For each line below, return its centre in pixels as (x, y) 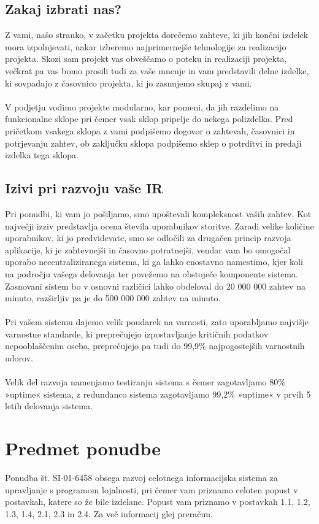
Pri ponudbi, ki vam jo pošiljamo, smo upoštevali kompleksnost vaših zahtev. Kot (158, 213)
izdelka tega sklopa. (42, 155)
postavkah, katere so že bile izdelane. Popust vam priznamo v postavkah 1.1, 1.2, (158, 502)
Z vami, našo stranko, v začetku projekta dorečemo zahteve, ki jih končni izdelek (157, 35)
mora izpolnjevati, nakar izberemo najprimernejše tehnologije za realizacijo (146, 46)
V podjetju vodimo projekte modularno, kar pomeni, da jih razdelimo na (142, 106)
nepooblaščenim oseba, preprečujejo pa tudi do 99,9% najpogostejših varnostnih (155, 346)
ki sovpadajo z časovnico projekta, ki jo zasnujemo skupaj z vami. (129, 83)
